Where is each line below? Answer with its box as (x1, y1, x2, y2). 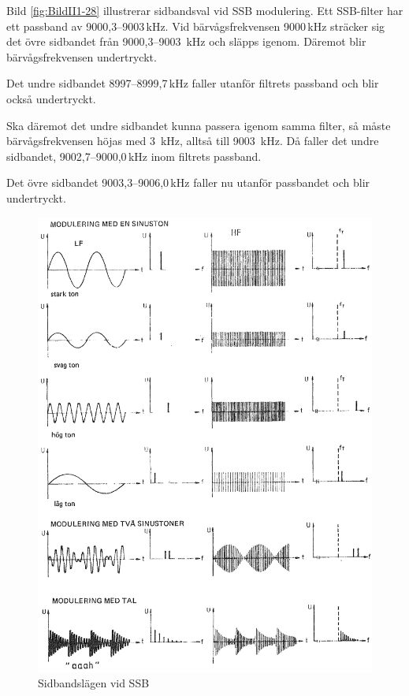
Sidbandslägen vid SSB (38, 675, 150, 691)
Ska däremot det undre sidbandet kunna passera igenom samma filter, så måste (6, 117, 391, 133)
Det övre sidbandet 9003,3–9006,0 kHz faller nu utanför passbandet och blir (6, 174, 370, 191)
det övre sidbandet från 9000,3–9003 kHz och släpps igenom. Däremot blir (6, 33, 366, 50)
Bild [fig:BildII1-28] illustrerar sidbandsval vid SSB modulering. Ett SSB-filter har (6, 2, 403, 18)
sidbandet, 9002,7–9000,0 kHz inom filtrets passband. (6, 147, 262, 164)
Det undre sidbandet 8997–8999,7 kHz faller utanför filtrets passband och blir (6, 75, 379, 91)
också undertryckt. (6, 90, 96, 106)
